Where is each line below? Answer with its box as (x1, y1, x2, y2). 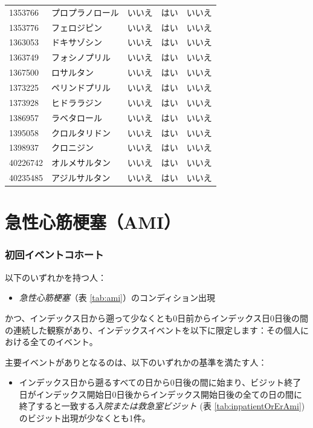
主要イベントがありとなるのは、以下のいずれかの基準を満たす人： (5, 355, 267, 368)
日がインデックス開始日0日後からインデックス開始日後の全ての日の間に (19, 387, 302, 400)
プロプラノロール (51, 5, 119, 18)
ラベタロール (51, 111, 102, 123)
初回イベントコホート (5, 247, 104, 262)
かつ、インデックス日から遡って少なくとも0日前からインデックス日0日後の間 (5, 311, 308, 324)
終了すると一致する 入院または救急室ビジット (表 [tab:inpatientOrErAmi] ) (19, 400, 305, 412)
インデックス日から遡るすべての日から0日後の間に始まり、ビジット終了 (19, 376, 302, 389)
